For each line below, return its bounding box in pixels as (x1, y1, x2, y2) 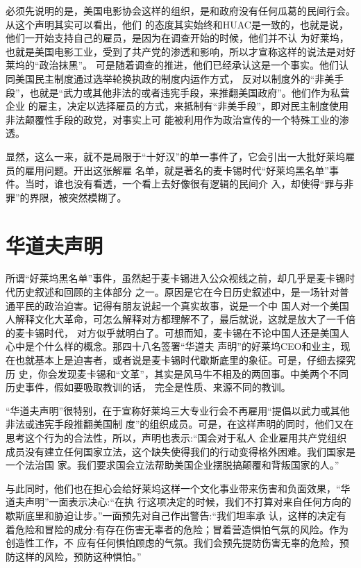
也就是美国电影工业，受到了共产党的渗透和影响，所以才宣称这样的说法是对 (6, 44, 346, 58)
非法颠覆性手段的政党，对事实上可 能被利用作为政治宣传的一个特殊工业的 (6, 112, 339, 126)
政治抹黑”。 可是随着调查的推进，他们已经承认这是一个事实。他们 (39, 58, 339, 72)
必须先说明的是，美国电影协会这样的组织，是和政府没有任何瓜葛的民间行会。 (6, 3, 355, 17)
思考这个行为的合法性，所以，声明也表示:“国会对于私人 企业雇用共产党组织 (6, 430, 347, 444)
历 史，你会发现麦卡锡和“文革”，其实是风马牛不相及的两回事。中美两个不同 (6, 366, 349, 381)
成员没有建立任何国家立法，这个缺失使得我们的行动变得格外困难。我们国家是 (6, 444, 355, 458)
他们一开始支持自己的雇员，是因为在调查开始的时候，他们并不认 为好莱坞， (6, 31, 349, 45)
